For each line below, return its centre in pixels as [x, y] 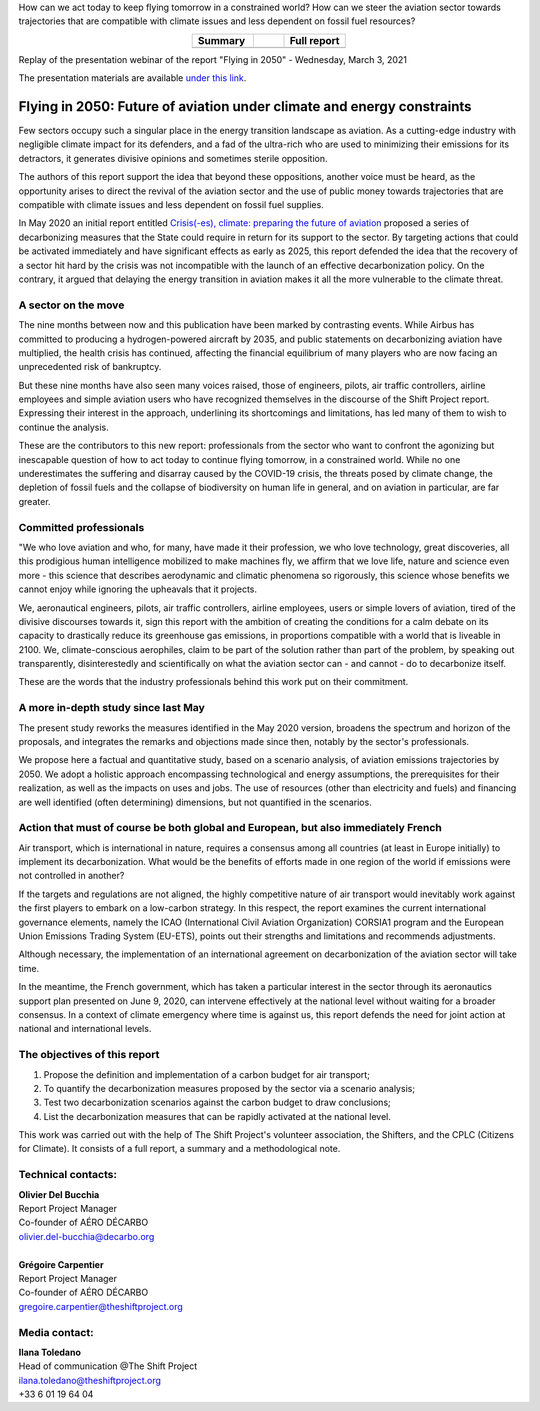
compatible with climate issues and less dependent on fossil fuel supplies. [171, 205]
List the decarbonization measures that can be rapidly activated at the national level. [217, 1116]
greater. [34, 501]
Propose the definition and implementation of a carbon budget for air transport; [206, 1074]
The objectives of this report [89, 1055]
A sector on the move [71, 305]
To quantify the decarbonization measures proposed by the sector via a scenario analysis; [229, 1088]
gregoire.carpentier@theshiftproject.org [101, 1306]
